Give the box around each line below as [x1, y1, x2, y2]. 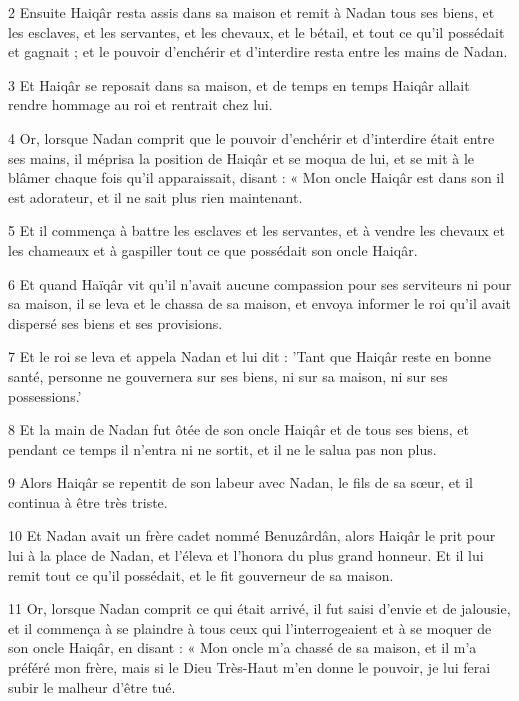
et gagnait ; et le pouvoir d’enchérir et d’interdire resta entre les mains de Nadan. [8, 41, 508, 62]
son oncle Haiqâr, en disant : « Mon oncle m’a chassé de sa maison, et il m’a [8, 637, 477, 658]
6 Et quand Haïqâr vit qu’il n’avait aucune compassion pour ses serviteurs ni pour [8, 273, 512, 294]
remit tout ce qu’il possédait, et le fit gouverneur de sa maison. [8, 564, 394, 585]
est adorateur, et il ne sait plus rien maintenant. [8, 186, 303, 207]
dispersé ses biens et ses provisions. [8, 312, 223, 333]
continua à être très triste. [8, 491, 168, 512]
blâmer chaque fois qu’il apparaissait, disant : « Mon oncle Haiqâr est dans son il [8, 167, 505, 188]
